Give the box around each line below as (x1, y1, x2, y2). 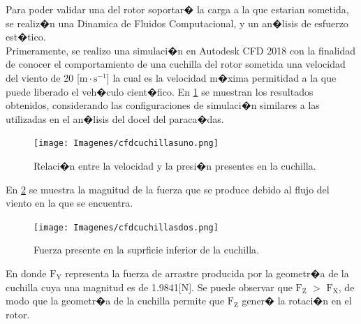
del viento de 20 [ (6, 70, 80, 84)
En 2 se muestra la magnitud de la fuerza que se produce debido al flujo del (6, 182, 330, 196)
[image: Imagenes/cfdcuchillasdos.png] (34, 222, 219, 233)
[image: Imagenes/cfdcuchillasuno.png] (34, 138, 219, 149)
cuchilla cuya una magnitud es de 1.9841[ (6, 279, 182, 294)
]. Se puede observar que (189, 279, 293, 294)
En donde (6, 266, 47, 281)
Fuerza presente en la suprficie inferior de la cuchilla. (34, 242, 259, 257)
